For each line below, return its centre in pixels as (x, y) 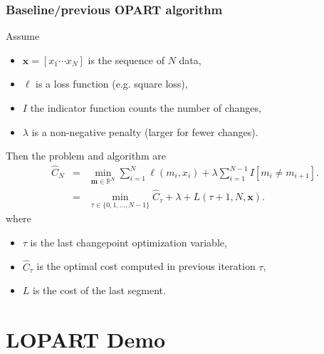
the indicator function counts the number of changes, (146, 108)
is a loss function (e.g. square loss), (112, 84)
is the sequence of (126, 59)
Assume (23, 36)
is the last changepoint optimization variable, (129, 242)
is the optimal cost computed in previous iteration (146, 266)
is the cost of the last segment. (99, 290)
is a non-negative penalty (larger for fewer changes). (145, 131)
